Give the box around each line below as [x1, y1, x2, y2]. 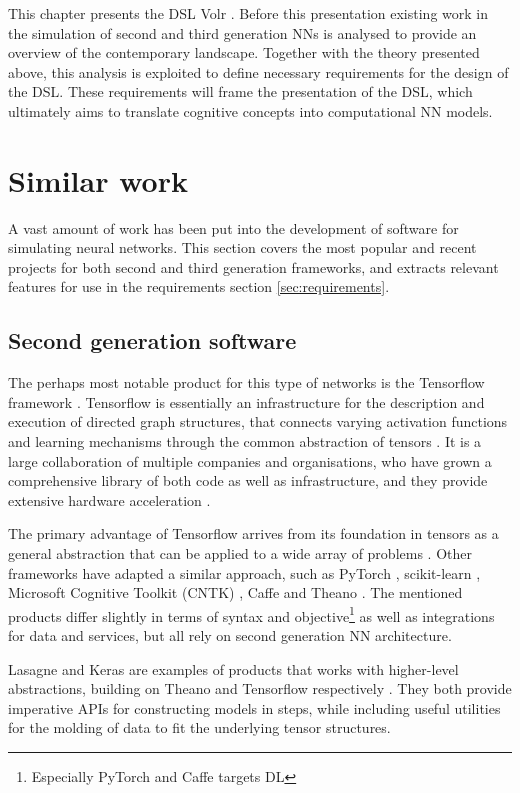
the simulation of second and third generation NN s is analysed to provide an [8, 22, 477, 43]
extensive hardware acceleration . [8, 489, 211, 510]
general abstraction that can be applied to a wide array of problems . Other [8, 543, 472, 564]
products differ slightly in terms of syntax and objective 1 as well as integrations [8, 602, 495, 626]
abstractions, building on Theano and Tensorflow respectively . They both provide [8, 678, 512, 699]
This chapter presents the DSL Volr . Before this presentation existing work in [8, 3, 488, 23]
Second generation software [8, 325, 297, 356]
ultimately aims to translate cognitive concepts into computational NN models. [8, 100, 493, 121]
